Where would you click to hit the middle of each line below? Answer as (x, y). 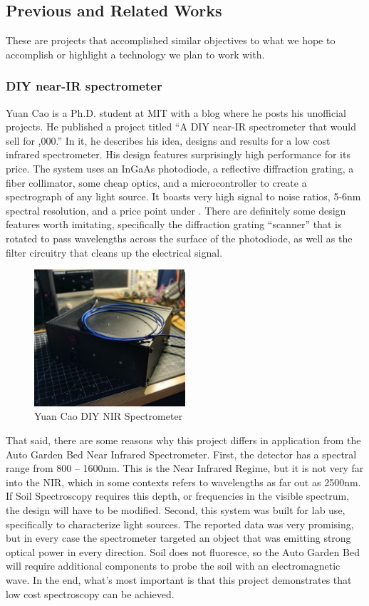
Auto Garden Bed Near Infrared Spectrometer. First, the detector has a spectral (181, 454)
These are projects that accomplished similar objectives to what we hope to (171, 40)
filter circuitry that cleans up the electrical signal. (114, 252)
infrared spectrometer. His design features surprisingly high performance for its (178, 154)
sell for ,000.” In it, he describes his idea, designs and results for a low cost (168, 140)
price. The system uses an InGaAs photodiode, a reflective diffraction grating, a (180, 168)
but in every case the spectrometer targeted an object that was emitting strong (178, 538)
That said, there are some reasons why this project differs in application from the (183, 440)
